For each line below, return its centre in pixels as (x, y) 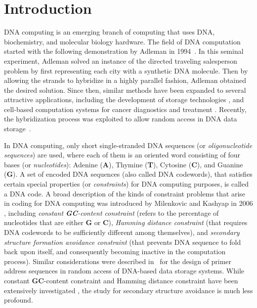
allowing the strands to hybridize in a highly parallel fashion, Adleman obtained (125, 80)
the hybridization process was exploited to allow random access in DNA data (121, 119)
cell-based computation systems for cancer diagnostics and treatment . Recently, (125, 109)
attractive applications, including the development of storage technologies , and (124, 99)
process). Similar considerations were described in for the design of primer (118, 261)
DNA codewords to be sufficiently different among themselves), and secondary (122, 232)
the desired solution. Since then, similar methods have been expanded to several (125, 90)
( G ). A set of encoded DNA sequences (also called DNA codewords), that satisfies (128, 174)
